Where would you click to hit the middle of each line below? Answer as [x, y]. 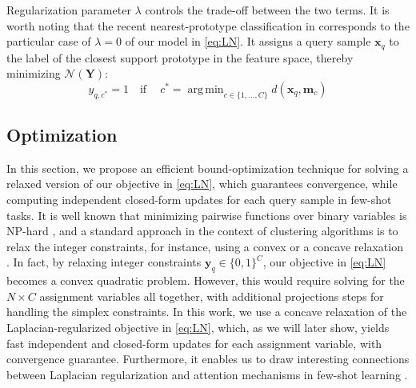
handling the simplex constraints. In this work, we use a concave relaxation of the [207, 312]
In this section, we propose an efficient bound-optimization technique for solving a [208, 168]
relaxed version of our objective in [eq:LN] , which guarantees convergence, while [202, 184]
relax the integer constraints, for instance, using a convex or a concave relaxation [205, 246]
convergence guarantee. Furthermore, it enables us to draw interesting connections [208, 359]
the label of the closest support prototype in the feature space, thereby [180, 57]
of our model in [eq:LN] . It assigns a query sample [248, 41]
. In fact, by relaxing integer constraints [104, 262]
